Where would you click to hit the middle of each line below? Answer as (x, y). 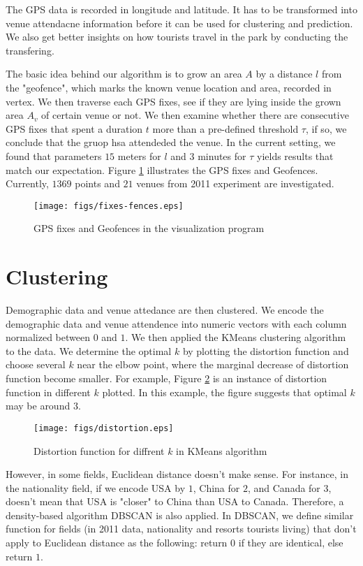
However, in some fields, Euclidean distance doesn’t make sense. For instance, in (177, 474)
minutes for (222, 155)
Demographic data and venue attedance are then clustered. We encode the (165, 310)
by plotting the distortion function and (266, 350)
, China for (216, 487)
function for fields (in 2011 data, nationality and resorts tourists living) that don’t (181, 529)
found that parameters (54, 155)
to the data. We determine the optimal (89, 350)
